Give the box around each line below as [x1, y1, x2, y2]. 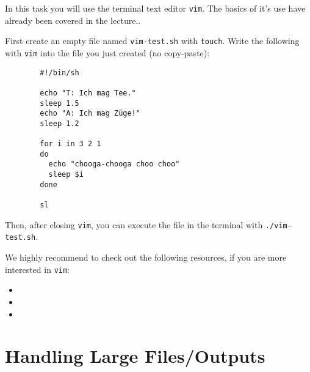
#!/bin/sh [40, 68, 79, 77]
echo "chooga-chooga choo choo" [48, 160, 180, 169]
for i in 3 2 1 [40, 139, 101, 149]
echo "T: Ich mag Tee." [40, 88, 136, 97]
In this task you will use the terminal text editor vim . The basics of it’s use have [5, 2, 306, 14]
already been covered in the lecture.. [5, 13, 141, 26]
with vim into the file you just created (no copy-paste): [5, 46, 210, 59]
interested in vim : [5, 262, 70, 275]
